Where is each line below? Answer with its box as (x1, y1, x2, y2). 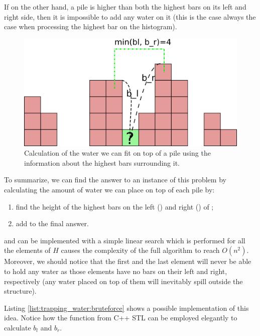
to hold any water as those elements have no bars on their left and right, (4, 265, 227, 276)
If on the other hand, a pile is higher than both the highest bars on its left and (4, 2, 246, 12)
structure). (4, 286, 37, 296)
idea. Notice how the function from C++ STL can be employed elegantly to (4, 312, 237, 323)
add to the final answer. (16, 218, 89, 229)
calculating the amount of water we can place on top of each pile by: (4, 184, 215, 194)
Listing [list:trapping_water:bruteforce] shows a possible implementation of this (4, 302, 249, 313)
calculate (4, 322, 31, 332)
